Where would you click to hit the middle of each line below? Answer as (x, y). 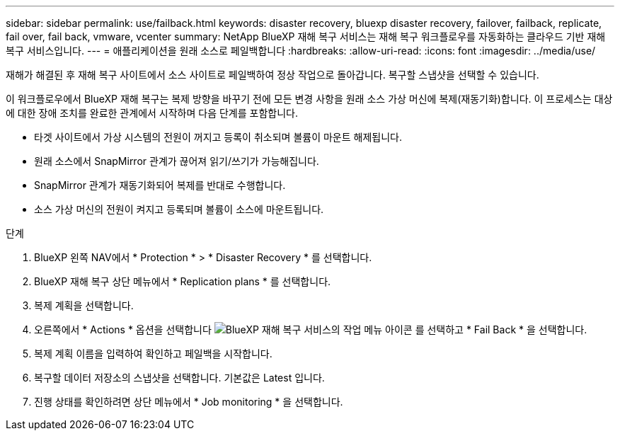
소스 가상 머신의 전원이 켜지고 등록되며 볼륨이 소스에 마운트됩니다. (179, 209)
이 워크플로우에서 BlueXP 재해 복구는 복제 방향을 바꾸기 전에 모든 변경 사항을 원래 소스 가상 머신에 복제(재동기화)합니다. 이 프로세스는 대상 (309, 99)
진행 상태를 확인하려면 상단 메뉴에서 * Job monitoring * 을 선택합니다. (189, 402)
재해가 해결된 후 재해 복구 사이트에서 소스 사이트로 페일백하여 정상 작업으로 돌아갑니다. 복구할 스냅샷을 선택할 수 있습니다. (272, 75)
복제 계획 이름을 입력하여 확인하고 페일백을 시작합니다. (153, 354)
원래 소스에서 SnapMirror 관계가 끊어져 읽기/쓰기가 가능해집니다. (177, 161)
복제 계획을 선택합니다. (84, 305)
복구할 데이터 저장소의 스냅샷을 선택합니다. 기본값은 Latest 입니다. (179, 378)
